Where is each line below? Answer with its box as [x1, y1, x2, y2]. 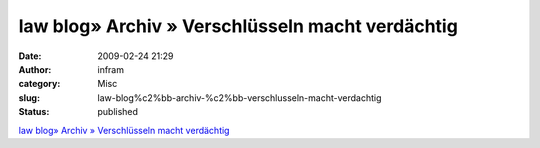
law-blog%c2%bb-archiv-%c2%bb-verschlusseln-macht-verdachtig [97, 91, 382, 104]
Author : [18, 63, 52, 75]
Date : [18, 50, 42, 62]
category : [18, 78, 61, 90]
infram [97, 63, 125, 75]
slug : [18, 91, 40, 104]
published [97, 106, 139, 118]
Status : [18, 106, 50, 118]
